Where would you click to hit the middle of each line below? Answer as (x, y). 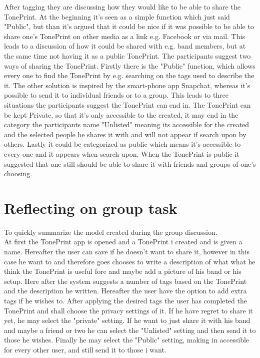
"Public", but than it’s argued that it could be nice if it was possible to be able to (129, 26)
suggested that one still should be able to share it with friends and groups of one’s (130, 163)
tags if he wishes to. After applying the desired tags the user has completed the (125, 300)
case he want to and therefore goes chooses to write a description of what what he (130, 261)
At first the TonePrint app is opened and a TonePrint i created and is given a (123, 242)
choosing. (18, 173)
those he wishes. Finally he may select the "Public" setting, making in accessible (127, 340)
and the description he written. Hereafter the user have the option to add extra (125, 291)
